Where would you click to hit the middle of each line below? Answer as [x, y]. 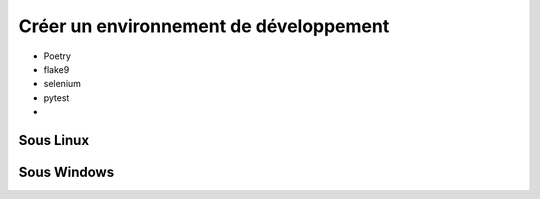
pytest [56, 97]
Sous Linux [54, 140]
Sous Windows [66, 171]
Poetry [57, 56]
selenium [62, 84]
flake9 [56, 69]
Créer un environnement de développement [204, 26]
